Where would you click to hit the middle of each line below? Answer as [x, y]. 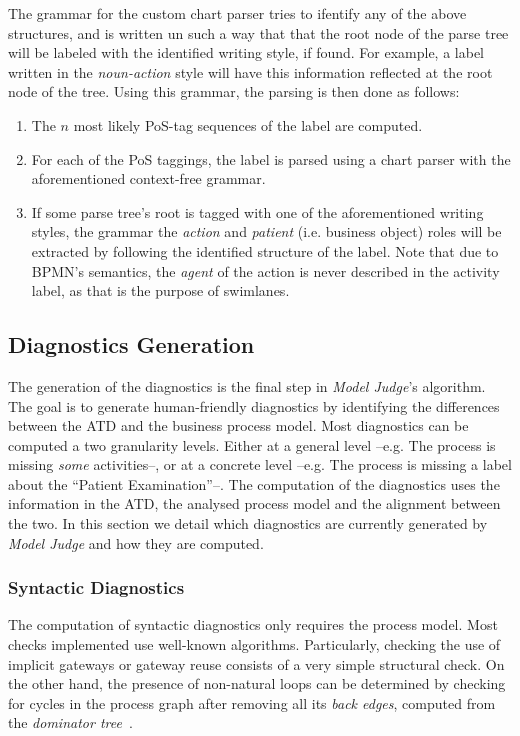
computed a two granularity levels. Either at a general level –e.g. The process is [252, 444]
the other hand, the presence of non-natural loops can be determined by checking [257, 683]
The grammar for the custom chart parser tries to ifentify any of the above [237, 13]
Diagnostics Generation [131, 344]
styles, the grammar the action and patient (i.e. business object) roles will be [266, 231]
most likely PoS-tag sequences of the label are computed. [248, 124]
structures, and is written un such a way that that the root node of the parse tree [258, 32]
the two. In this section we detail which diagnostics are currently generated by [248, 523]
